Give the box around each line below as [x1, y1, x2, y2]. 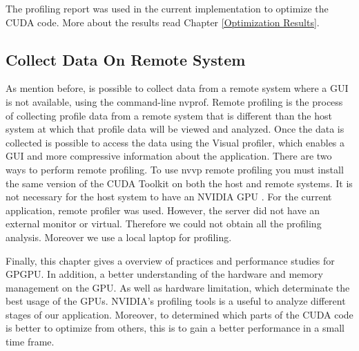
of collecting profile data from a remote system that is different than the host [6, 108, 332, 122]
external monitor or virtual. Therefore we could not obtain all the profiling [6, 216, 322, 231]
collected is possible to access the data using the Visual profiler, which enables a [6, 135, 345, 149]
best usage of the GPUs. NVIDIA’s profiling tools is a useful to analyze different [6, 294, 346, 308]
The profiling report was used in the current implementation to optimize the [6, 1, 329, 15]
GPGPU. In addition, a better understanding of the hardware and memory [6, 267, 323, 281]
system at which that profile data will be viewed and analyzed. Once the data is [6, 122, 345, 136]
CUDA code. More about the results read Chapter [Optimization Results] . [6, 15, 320, 29]
